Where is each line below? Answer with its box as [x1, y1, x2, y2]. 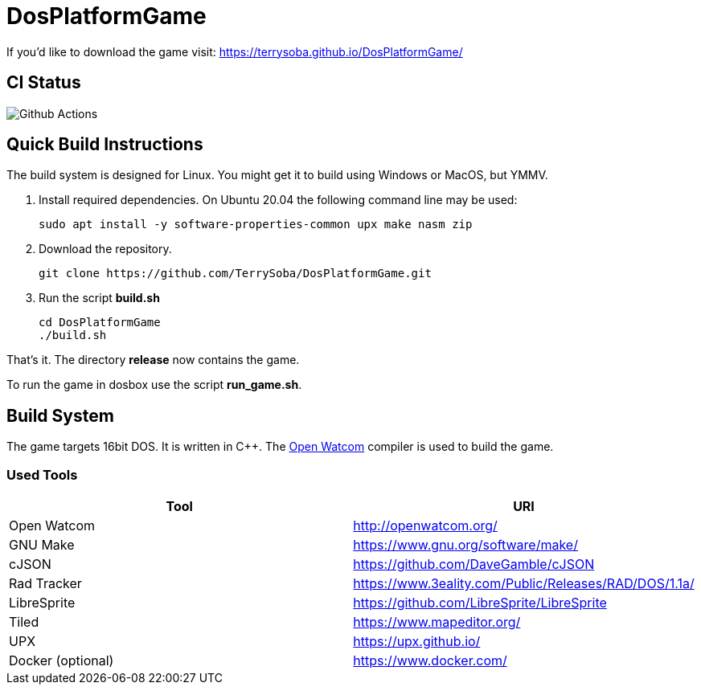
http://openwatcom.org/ [353, 517, 498, 534]
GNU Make [9, 537, 75, 554]
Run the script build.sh [39, 291, 160, 305]
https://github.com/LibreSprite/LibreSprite [353, 595, 607, 611]
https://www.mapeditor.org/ [353, 614, 521, 631]
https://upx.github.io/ [353, 633, 481, 650]
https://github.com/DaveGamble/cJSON [353, 556, 595, 573]
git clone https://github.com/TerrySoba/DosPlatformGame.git [39, 267, 432, 280]
